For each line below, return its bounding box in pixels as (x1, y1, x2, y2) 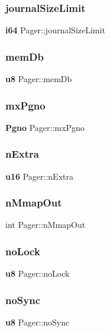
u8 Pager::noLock (5, 267, 70, 280)
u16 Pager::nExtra (5, 170, 73, 182)
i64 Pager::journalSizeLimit (5, 24, 105, 36)
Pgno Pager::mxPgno (5, 121, 85, 133)
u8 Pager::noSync (5, 316, 70, 328)
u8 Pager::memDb (5, 73, 72, 85)
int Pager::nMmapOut (5, 218, 86, 231)
